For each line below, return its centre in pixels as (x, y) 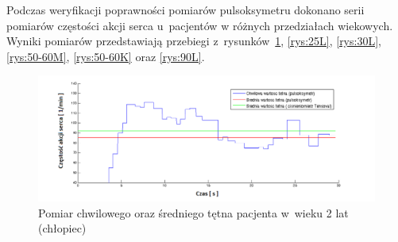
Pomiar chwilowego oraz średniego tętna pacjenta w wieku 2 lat (193, 212)
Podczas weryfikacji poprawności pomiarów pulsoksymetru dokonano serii (185, 10)
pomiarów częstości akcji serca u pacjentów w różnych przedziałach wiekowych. (200, 25)
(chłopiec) (62, 228)
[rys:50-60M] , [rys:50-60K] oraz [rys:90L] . (106, 56)
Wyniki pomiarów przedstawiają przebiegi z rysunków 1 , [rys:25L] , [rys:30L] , (194, 41)
